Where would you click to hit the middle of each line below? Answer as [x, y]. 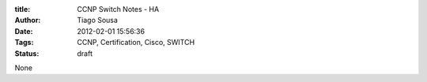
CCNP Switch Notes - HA [118, 9]
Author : [28, 20]
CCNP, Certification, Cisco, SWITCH [136, 43]
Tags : [24, 43]
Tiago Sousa [98, 20]
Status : [27, 53]
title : [23, 9]
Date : [24, 31]
